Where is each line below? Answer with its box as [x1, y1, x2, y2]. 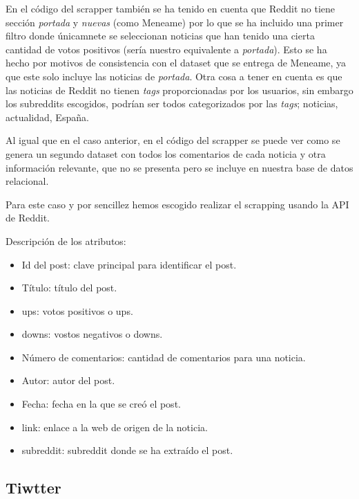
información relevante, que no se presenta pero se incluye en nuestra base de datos [6, 160, 353, 174]
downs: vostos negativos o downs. [21, 327, 163, 341]
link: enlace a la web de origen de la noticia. [21, 419, 208, 434]
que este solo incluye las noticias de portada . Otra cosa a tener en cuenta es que [6, 69, 342, 83]
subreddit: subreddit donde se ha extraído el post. [21, 443, 233, 457]
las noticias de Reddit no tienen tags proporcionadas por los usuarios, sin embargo [6, 82, 353, 97]
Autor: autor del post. [21, 373, 115, 388]
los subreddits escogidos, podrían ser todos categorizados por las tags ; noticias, [6, 96, 338, 111]
